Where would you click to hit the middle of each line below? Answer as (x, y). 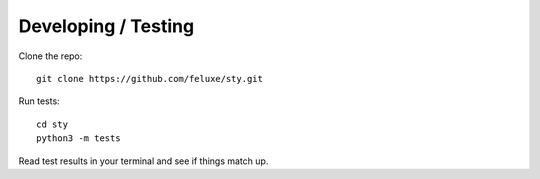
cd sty (52, 124)
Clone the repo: (50, 56)
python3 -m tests (78, 138)
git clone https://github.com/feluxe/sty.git (150, 78)
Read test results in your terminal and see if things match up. (143, 161)
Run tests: (39, 101)
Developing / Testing (106, 26)
